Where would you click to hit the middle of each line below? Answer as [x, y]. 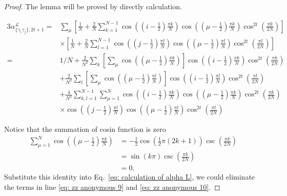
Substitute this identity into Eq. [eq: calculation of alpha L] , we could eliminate [130, 177]
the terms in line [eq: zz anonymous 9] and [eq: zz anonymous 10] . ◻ [112, 187]
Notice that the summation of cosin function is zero [85, 129]
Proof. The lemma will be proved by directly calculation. [93, 6]
